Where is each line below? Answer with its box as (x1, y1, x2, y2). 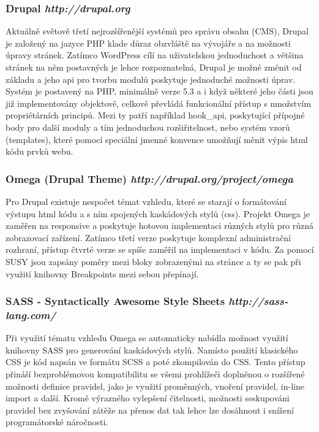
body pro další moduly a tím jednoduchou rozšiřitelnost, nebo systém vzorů (6, 120, 290, 133)
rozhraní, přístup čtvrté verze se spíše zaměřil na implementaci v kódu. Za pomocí (6, 243, 314, 256)
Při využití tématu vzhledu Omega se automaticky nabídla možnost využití (6, 331, 288, 344)
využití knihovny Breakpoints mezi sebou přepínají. (6, 267, 199, 280)
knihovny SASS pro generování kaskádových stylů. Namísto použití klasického (6, 343, 298, 356)
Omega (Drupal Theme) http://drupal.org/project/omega (6, 171, 293, 186)
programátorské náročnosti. (6, 415, 108, 428)
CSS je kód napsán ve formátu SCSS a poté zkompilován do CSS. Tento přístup (6, 355, 306, 368)
